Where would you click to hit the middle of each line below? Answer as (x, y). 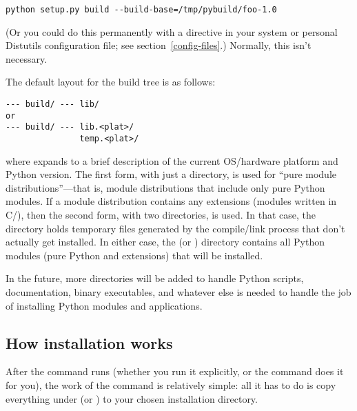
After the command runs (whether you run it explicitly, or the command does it (175, 371)
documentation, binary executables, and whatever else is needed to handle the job (178, 292)
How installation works (89, 342)
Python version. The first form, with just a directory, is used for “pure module (171, 174)
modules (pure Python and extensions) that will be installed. (134, 255)
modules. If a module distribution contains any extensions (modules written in (171, 201)
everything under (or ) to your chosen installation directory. (132, 398)
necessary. (27, 58)
